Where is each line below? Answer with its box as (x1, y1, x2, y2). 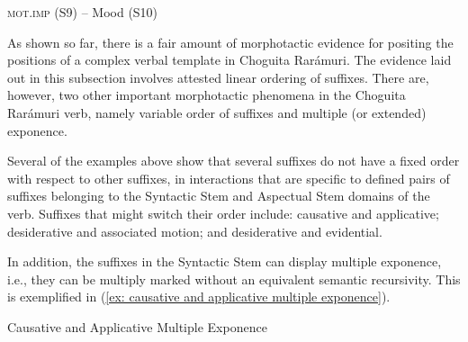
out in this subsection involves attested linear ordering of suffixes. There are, (7, 67, 429, 86)
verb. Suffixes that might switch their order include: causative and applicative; (7, 203, 439, 222)
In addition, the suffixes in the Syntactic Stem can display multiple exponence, (7, 252, 442, 271)
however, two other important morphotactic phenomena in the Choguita (7, 85, 406, 104)
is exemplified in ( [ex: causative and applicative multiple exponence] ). (7, 287, 391, 306)
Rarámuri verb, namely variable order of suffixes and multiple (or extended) (7, 103, 427, 121)
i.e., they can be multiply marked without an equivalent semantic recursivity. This (7, 269, 461, 288)
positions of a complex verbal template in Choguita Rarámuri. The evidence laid (7, 50, 452, 69)
